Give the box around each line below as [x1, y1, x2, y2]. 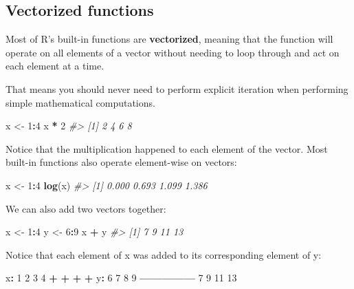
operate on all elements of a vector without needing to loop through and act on [5, 45, 340, 59]
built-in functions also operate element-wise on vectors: [5, 155, 237, 169]
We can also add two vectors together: [5, 201, 166, 215]
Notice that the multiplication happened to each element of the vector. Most [5, 141, 328, 156]
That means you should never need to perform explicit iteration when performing [5, 81, 349, 96]
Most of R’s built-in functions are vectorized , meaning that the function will [5, 32, 333, 46]
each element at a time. [5, 58, 104, 73]
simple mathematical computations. [5, 95, 155, 109]
